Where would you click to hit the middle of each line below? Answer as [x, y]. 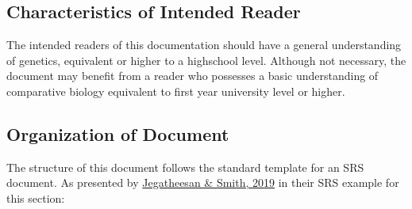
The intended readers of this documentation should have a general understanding [204, 45]
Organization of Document [118, 133]
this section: [36, 198]
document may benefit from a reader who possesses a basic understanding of [193, 76]
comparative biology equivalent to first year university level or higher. [176, 91]
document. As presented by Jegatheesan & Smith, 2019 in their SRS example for [203, 182]
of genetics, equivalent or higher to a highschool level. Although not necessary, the [206, 60]
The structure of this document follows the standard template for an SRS [185, 167]
